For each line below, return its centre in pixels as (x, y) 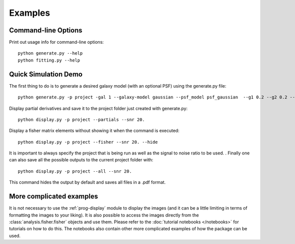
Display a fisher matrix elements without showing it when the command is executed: (94, 131)
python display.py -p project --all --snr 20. (75, 171)
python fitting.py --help (49, 60)
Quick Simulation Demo (46, 74)
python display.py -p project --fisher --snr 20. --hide (88, 142)
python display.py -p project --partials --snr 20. (81, 120)
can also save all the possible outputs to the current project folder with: (81, 160)
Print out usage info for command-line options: (57, 42)
